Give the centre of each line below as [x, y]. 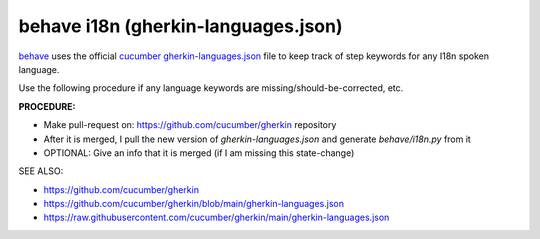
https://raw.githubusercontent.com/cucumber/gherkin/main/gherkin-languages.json [216, 217]
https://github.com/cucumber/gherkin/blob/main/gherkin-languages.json [194, 204]
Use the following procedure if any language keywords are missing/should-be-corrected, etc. [211, 88]
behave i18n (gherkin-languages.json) [180, 26]
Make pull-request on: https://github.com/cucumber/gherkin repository [190, 125]
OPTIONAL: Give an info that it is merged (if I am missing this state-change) [199, 152]
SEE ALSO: [41, 171]
